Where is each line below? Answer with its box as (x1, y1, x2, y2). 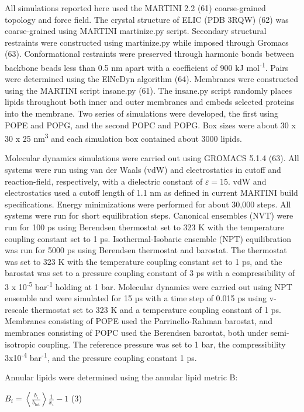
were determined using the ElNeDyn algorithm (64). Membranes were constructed (5, 73, 299, 85)
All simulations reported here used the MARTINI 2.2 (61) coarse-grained (5, 2, 266, 13)
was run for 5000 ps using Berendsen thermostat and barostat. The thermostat (5, 244, 287, 256)
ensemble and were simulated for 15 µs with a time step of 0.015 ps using (5, 292, 267, 304)
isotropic (5, 338, 36, 350)
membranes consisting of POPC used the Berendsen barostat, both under (5, 326, 268, 338)
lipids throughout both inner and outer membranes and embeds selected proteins (5, 96, 295, 108)
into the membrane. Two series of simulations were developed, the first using (5, 107, 279, 119)
